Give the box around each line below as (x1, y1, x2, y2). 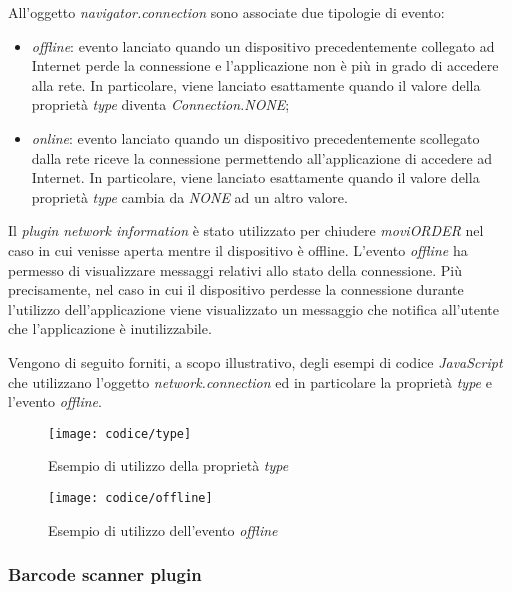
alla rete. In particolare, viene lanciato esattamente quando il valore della (31, 74, 481, 95)
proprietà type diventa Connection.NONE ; (31, 94, 290, 115)
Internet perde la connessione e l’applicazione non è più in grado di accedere (31, 55, 499, 76)
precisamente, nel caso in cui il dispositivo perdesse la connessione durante (8, 279, 464, 300)
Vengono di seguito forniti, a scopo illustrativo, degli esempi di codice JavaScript (8, 351, 503, 372)
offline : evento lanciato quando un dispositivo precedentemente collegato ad (31, 35, 495, 56)
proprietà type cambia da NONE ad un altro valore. (31, 186, 348, 207)
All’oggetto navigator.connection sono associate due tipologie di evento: (8, 2, 445, 22)
